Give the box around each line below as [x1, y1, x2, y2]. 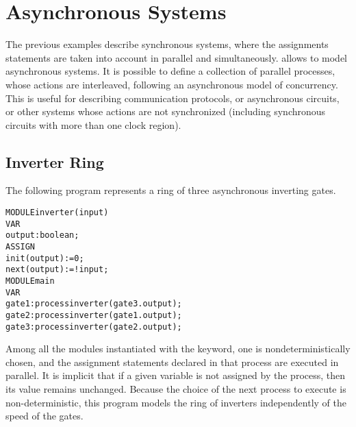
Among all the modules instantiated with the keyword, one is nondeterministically [5, 341, 351, 356]
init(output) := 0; [5, 253, 84, 263]
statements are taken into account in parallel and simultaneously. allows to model [5, 50, 347, 64]
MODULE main [5, 276, 55, 286]
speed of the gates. [5, 408, 84, 423]
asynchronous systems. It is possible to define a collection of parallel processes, [5, 64, 335, 78]
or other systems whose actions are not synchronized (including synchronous [5, 104, 326, 119]
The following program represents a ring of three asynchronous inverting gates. [5, 183, 336, 197]
